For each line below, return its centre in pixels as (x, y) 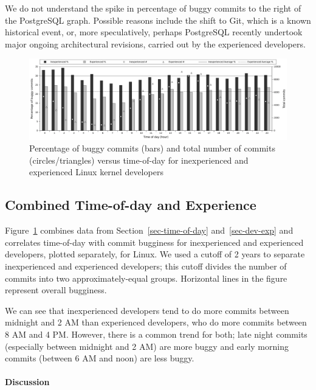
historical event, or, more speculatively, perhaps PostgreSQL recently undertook (154, 32)
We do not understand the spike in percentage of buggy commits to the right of (153, 8)
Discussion (27, 382)
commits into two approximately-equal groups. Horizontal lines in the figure (146, 278)
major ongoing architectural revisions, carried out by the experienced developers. (155, 44)
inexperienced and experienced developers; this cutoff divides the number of (146, 266)
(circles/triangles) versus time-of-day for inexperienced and (139, 160)
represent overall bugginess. (56, 290)
